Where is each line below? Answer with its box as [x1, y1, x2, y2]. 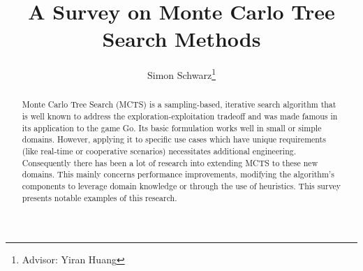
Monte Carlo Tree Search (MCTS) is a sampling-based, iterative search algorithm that [22, 98, 336, 110]
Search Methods [102, 24, 261, 53]
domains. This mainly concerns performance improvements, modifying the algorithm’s [22, 168, 334, 180]
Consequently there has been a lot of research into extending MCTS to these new [22, 156, 318, 168]
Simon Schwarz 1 [147, 66, 216, 82]
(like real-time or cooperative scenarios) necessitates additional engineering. [22, 145, 296, 156]
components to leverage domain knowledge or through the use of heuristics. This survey [22, 180, 341, 191]
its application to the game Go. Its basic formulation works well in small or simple [22, 122, 322, 133]
